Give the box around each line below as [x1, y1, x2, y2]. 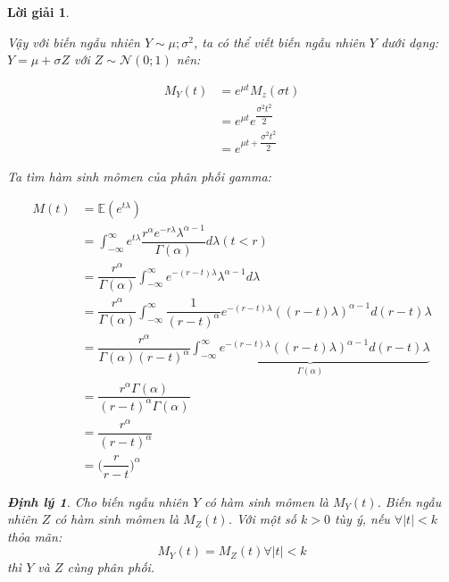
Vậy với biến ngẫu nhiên [7, 32, 140, 51]
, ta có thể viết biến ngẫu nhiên [193, 32, 365, 51]
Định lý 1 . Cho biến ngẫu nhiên [7, 492, 188, 510]
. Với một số [228, 510, 296, 528]
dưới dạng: [380, 32, 438, 51]
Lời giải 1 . [7, 3, 70, 21]
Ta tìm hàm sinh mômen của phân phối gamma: [7, 166, 271, 185]
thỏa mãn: [7, 527, 62, 545]
